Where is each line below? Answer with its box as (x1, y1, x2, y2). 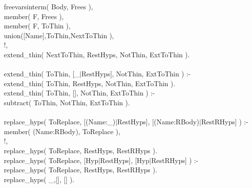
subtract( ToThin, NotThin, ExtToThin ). (4, 97, 130, 107)
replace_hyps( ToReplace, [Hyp (4, 155, 99, 165)
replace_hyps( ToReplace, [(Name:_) (4, 117, 116, 127)
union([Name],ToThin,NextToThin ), (4, 30, 114, 40)
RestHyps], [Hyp (100, 155, 149, 165)
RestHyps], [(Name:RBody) (117, 117, 200, 127)
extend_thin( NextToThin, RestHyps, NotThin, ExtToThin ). (4, 49, 190, 59)
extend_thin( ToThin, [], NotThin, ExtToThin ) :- (4, 88, 155, 98)
